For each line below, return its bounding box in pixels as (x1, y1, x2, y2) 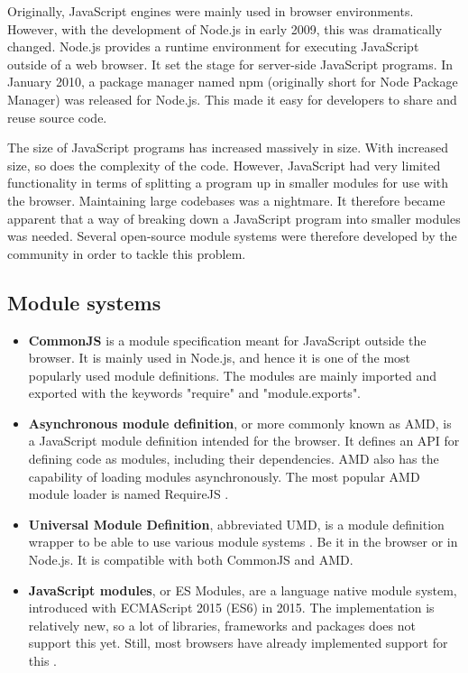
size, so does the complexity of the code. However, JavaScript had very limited (7, 155, 441, 174)
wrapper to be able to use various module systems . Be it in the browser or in (28, 532, 458, 551)
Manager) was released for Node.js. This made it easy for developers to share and (7, 89, 457, 108)
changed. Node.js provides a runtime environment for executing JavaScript (7, 37, 419, 56)
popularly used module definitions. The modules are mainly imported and (28, 365, 437, 384)
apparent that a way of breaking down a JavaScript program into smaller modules (7, 208, 461, 227)
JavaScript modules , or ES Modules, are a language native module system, (28, 580, 457, 599)
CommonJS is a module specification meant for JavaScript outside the (28, 330, 427, 349)
